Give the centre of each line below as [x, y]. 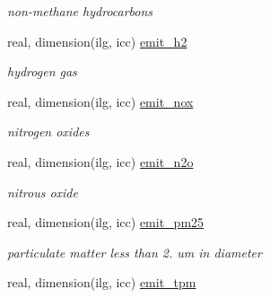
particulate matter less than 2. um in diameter [135, 252]
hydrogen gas [42, 71]
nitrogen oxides [48, 131]
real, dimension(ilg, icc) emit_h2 [97, 41]
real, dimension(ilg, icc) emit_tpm [102, 282]
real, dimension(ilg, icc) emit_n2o [100, 161]
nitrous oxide [43, 192]
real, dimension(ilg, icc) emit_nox [100, 101]
